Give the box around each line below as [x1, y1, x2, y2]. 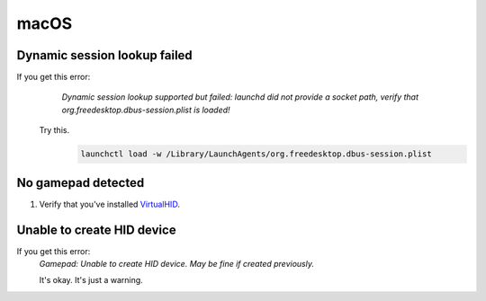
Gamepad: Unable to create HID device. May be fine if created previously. [39, 259, 315, 270]
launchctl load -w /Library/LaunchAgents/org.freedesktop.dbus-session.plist [80, 149, 432, 159]
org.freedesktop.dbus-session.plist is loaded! [61, 104, 230, 115]
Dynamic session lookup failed [16, 48, 193, 63]
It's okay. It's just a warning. [39, 275, 143, 286]
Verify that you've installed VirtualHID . [39, 199, 180, 209]
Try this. [39, 125, 70, 136]
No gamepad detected [16, 175, 145, 190]
